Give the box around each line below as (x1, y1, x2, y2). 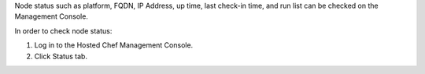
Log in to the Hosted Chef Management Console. (34, 41, 194, 50)
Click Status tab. (34, 51, 88, 61)
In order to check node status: (14, 26, 113, 35)
